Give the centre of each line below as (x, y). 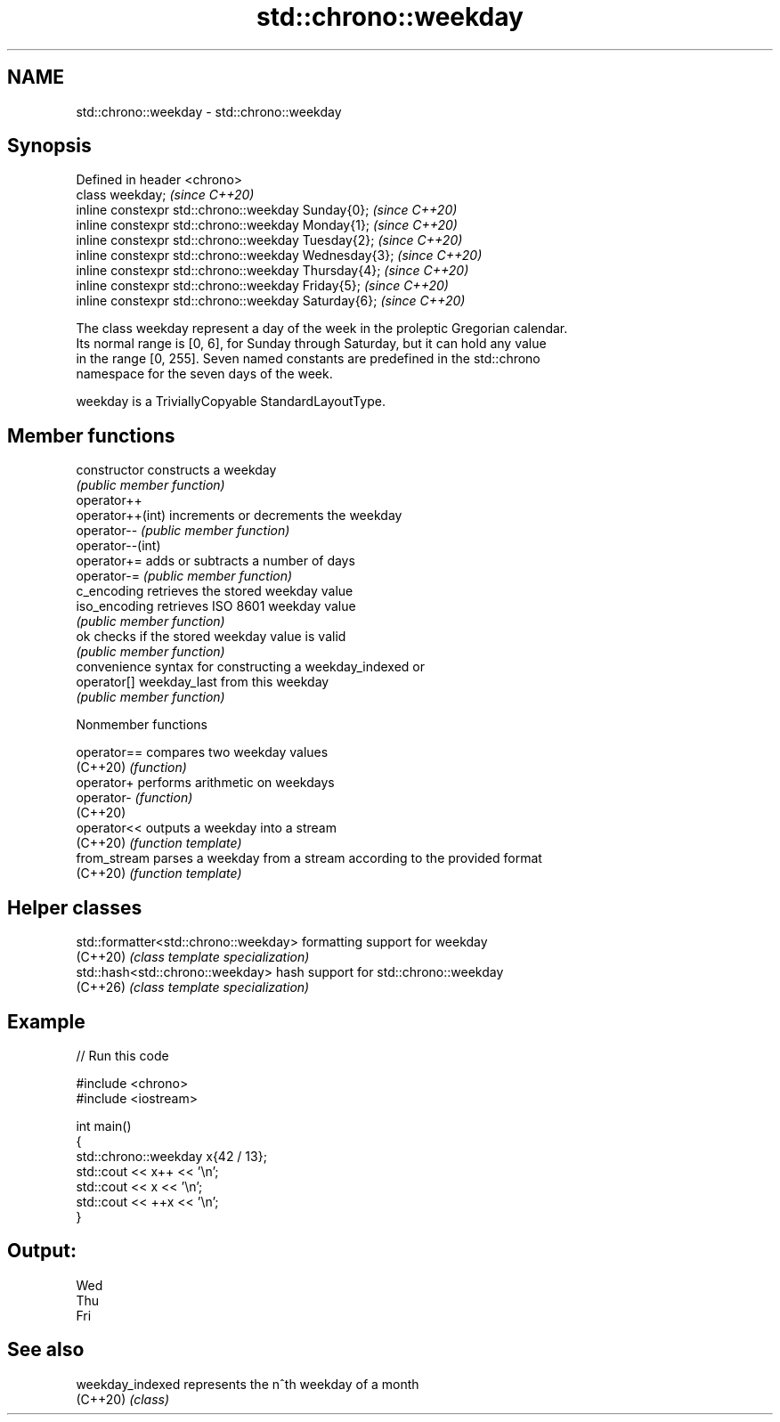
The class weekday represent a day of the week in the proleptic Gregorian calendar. (322, 329)
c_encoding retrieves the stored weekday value (215, 591)
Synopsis (49, 146)
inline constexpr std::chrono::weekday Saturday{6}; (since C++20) (271, 301)
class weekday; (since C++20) (165, 195)
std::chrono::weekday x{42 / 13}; (171, 1156)
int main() (104, 1125)
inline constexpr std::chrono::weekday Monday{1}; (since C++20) (267, 225)
